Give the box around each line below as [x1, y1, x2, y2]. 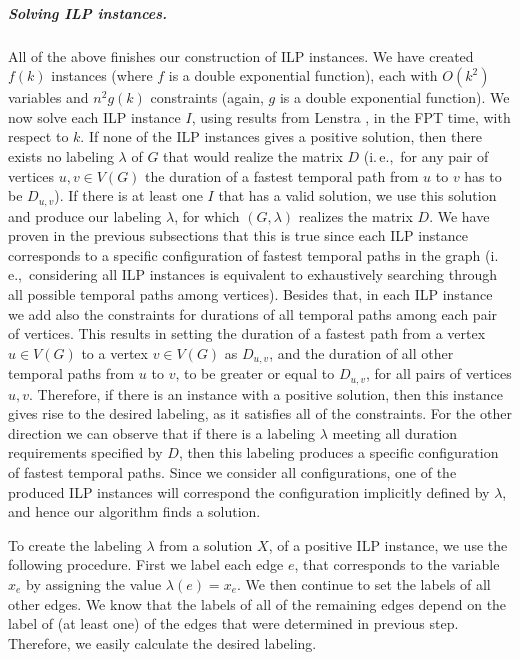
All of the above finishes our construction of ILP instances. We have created [8, 45, 474, 66]
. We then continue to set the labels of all [237, 573, 491, 594]
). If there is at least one [54, 185, 203, 206]
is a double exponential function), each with [168, 65, 438, 86]
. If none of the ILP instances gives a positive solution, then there [80, 126, 483, 147]
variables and [8, 87, 89, 108]
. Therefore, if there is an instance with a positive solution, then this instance [29, 383, 503, 404]
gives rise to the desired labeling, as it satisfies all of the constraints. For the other [8, 403, 512, 424]
